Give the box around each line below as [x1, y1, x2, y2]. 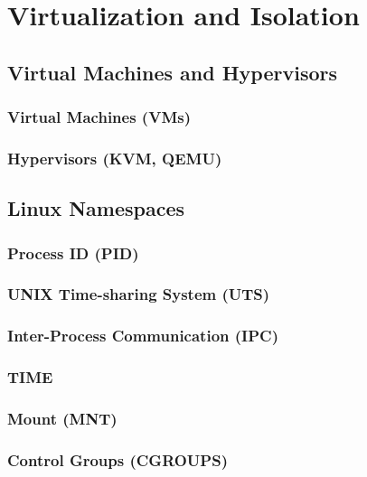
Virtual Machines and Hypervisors [7, 58, 338, 86]
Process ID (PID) [7, 241, 139, 264]
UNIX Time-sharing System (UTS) [7, 283, 270, 305]
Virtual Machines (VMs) [7, 106, 192, 128]
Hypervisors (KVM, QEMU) [7, 146, 222, 169]
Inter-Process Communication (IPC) [7, 324, 278, 347]
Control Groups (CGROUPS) [7, 448, 228, 471]
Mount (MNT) [7, 407, 118, 429]
